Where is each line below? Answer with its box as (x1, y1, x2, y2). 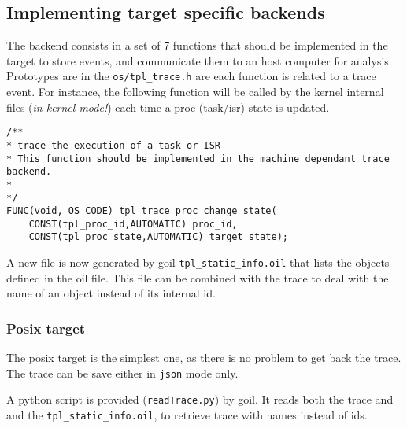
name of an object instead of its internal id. (6, 285, 216, 301)
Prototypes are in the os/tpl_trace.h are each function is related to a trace (6, 68, 376, 84)
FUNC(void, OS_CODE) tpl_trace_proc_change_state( (6, 205, 277, 217)
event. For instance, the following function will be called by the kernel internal (6, 83, 384, 100)
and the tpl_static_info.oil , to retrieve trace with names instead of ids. (6, 407, 368, 423)
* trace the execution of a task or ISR (6, 139, 221, 151)
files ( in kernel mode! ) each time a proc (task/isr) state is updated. (6, 98, 330, 115)
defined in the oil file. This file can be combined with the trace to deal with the (6, 269, 389, 286)
